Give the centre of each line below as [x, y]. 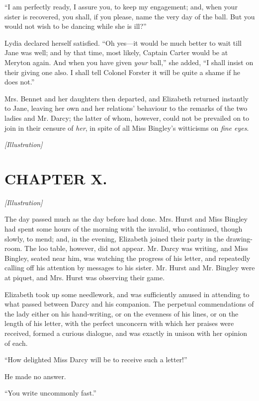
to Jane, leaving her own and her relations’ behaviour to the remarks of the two [126, 108]
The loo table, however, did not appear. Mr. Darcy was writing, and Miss [136, 248]
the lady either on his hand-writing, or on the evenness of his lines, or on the [122, 313]
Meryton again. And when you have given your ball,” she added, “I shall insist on [129, 62]
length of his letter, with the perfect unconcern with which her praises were [119, 323]
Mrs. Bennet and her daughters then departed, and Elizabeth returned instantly [127, 98]
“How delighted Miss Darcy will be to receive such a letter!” [96, 360]
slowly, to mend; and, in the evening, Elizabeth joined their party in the [114, 238]
